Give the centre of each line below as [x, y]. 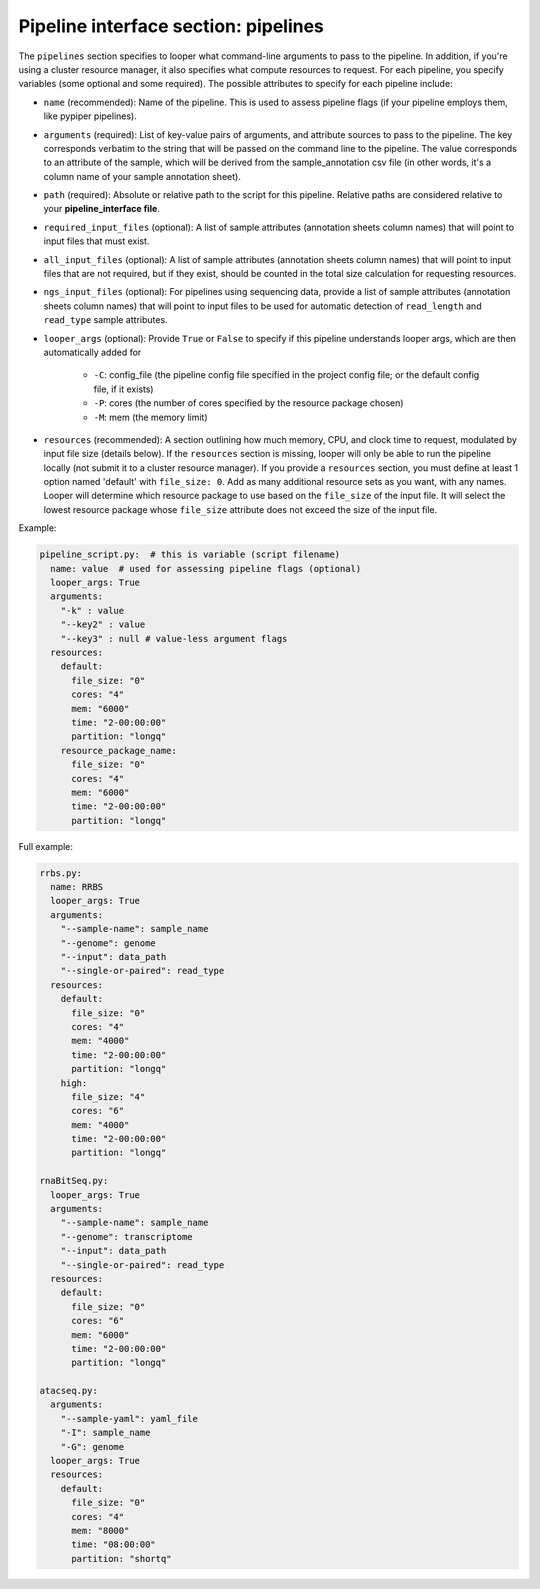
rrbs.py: [61, 873]
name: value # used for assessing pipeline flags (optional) [206, 568]
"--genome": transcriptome [127, 1236]
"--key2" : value [103, 624]
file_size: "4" [108, 1096]
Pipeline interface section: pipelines [171, 26]
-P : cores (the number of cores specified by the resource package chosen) [248, 403]
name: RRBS [77, 887]
